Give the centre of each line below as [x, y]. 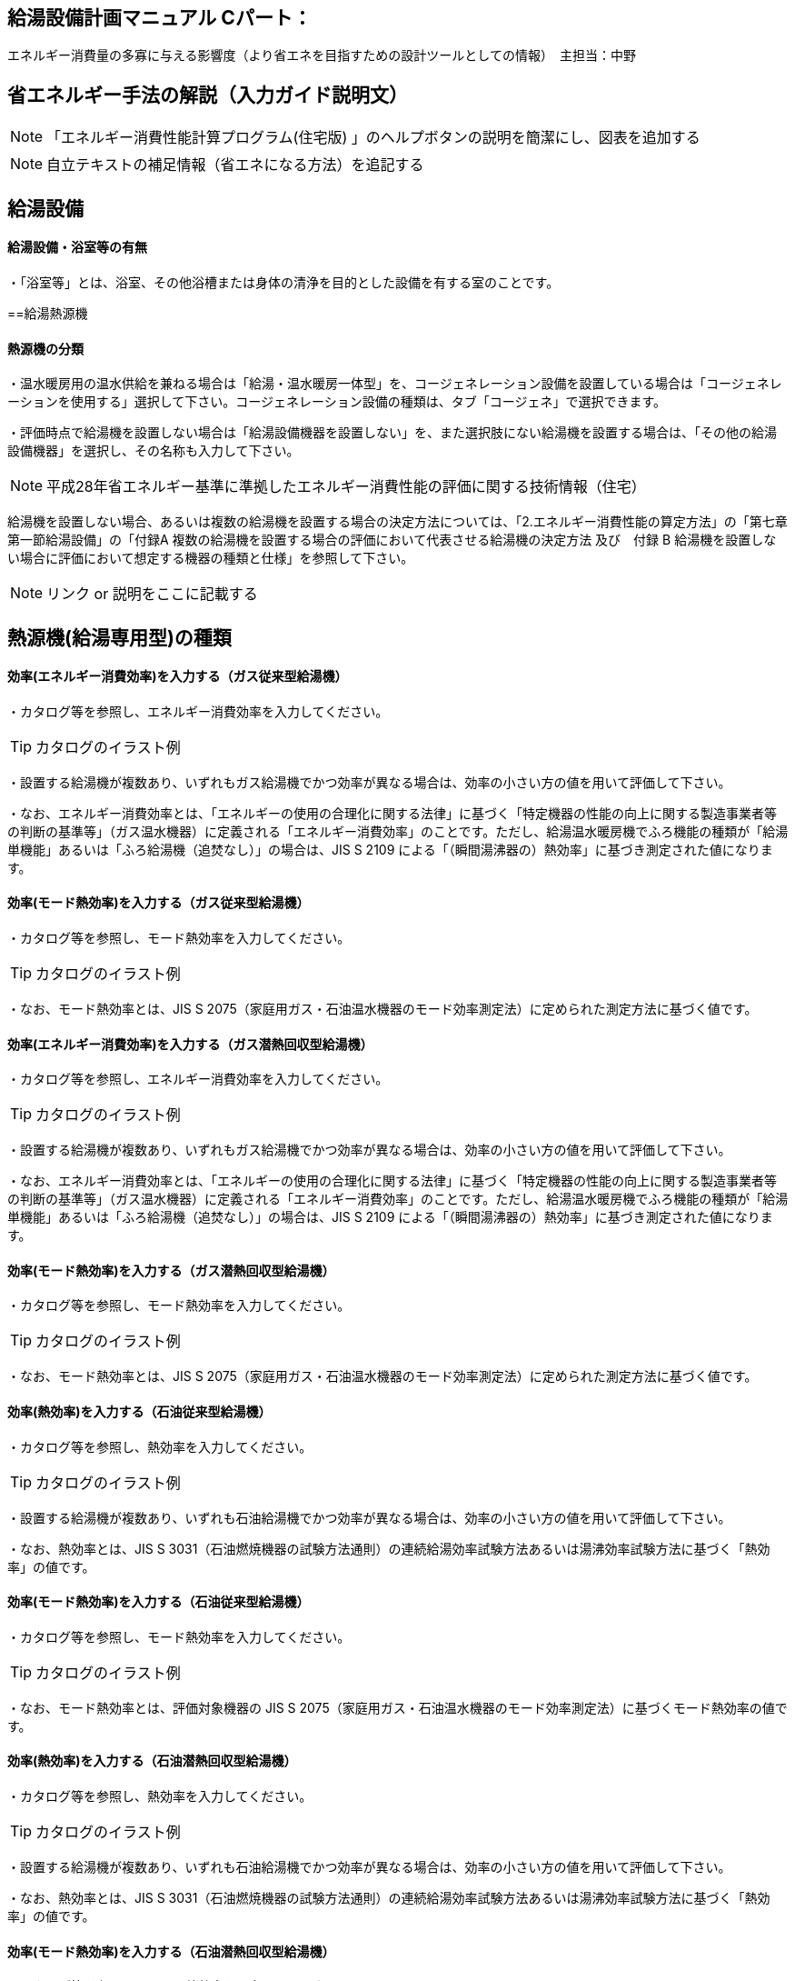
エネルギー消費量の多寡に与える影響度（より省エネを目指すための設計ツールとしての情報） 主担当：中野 [322, 55]
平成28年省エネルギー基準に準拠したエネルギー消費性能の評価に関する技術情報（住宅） [346, 487]
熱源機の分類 [45, 348]
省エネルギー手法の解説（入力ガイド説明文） [208, 95]
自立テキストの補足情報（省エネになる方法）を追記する [235, 165]
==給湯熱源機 [48, 313]
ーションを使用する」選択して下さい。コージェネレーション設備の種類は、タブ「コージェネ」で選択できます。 [337, 402]
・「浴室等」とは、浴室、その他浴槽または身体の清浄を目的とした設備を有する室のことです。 [283, 282]
